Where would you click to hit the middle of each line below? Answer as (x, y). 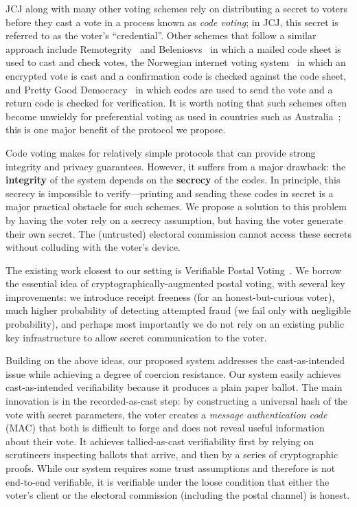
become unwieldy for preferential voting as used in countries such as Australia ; (173, 116)
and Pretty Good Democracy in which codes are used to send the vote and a (169, 89)
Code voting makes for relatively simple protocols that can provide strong (161, 152)
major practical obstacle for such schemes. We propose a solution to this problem (176, 206)
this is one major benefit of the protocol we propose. (116, 129)
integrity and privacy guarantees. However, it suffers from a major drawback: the (176, 166)
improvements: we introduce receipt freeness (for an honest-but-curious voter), (170, 296)
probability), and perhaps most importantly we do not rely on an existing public (175, 324)
